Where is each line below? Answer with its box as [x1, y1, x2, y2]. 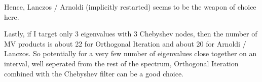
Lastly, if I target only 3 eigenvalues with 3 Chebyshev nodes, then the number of [4, 28, 257, 39]
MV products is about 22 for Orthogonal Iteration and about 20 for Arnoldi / [4, 38, 246, 49]
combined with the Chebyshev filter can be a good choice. [4, 68, 183, 78]
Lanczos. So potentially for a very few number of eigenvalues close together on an [4, 48, 257, 59]
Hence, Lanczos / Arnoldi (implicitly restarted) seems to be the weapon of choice [4, 2, 256, 12]
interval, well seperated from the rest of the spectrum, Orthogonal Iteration [4, 58, 239, 68]
